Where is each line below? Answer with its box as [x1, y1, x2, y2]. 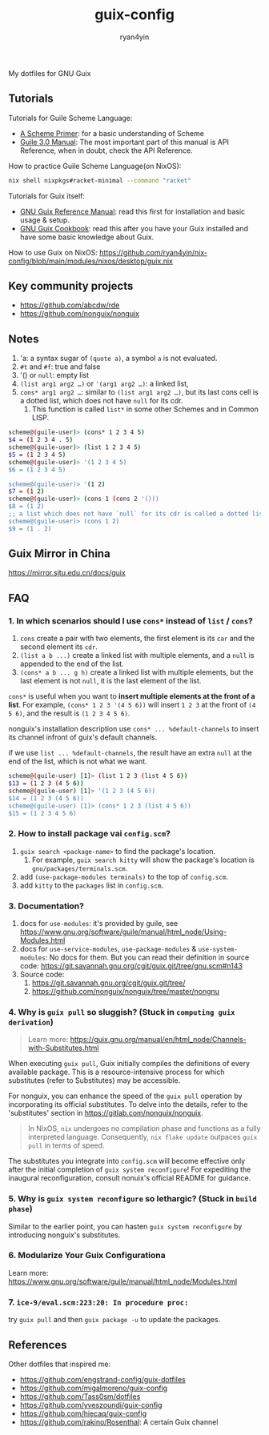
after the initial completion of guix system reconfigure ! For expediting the [8, 1164, 251, 1174]
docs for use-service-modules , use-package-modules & [19, 944, 197, 953]
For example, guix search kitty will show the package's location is [31, 855, 255, 864]
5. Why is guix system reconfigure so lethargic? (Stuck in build [8, 1193, 258, 1205]
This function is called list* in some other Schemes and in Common [31, 404, 259, 414]
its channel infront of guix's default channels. [8, 732, 158, 742]
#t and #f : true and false [19, 362, 101, 371]
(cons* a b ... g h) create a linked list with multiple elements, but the [19, 667, 254, 677]
